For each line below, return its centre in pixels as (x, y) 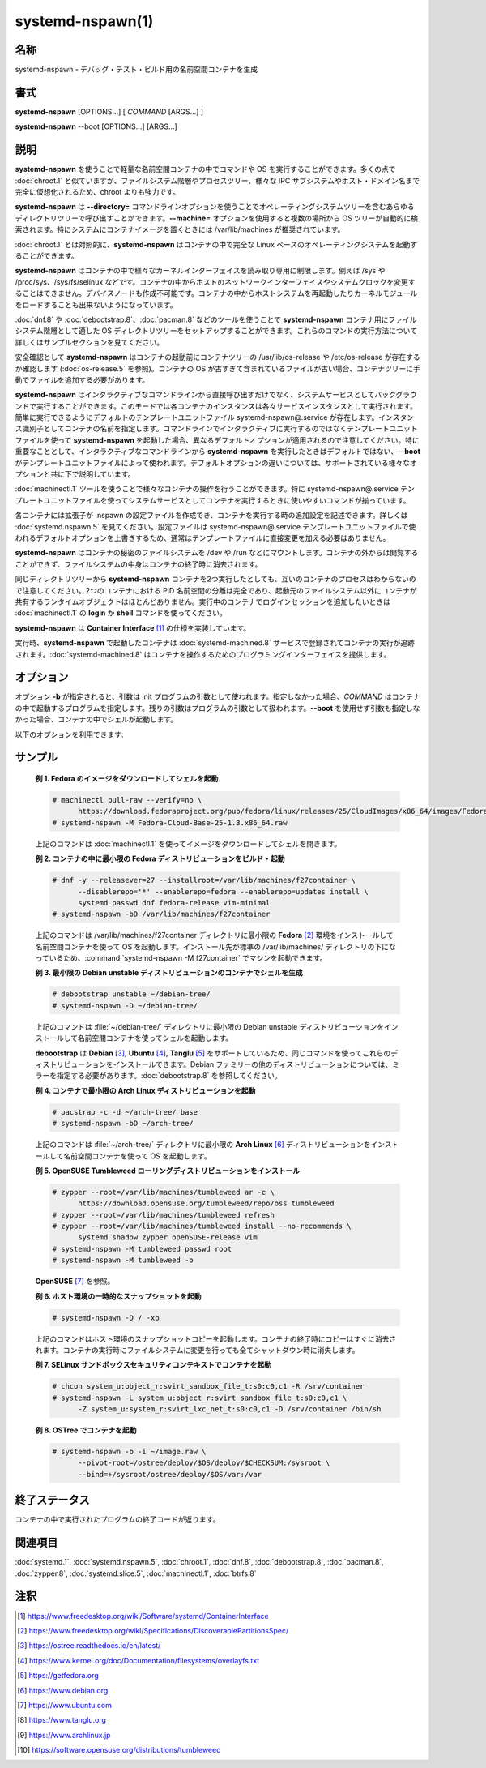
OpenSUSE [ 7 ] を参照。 (75, 1282)
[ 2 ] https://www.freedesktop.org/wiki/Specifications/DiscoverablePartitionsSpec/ (153, 1630)
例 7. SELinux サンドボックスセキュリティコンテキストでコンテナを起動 (153, 1365)
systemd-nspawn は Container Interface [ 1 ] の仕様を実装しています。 (133, 627)
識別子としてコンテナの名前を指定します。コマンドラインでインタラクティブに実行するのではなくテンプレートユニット (220, 429)
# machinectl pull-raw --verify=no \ (127, 800)
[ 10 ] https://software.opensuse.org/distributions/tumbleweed (119, 1750)
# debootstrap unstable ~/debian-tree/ (131, 994)
